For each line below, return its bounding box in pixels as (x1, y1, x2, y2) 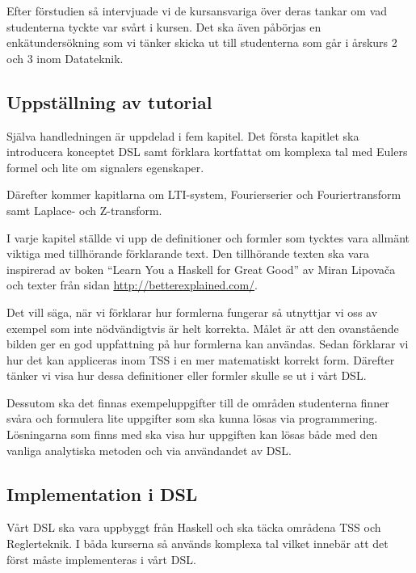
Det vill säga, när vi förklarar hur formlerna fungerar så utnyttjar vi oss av (6, 303, 378, 320)
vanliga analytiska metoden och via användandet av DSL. (6, 441, 292, 458)
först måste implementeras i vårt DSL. (6, 550, 196, 567)
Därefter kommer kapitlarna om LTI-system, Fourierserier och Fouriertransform (6, 186, 401, 203)
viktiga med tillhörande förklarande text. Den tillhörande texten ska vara (6, 245, 369, 262)
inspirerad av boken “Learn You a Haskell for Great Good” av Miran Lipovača (6, 260, 396, 277)
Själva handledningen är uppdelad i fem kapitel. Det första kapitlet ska (6, 127, 359, 144)
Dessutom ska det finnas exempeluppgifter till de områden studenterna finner (6, 394, 389, 411)
